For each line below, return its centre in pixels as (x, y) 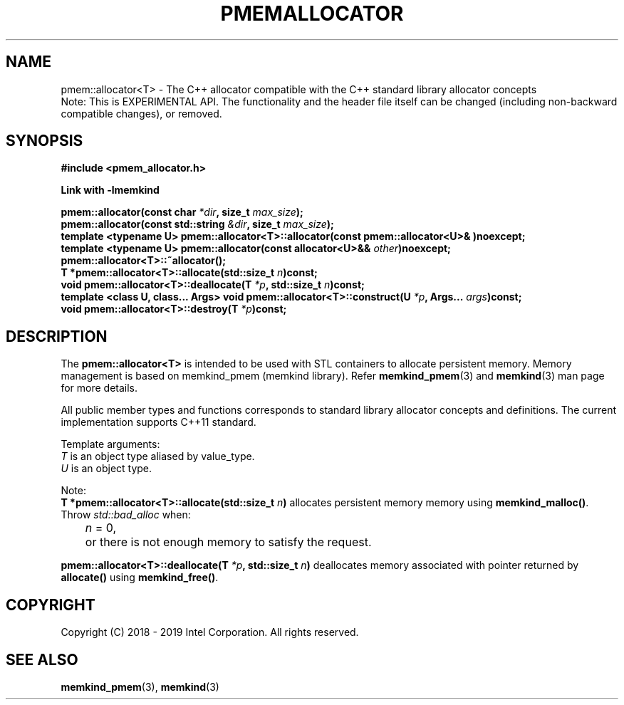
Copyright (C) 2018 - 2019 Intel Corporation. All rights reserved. (210, 632)
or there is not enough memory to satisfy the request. (228, 542)
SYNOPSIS (45, 141)
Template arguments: (110, 444)
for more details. (99, 388)
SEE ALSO (42, 659)
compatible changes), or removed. (141, 113)
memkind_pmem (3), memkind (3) (140, 686)
